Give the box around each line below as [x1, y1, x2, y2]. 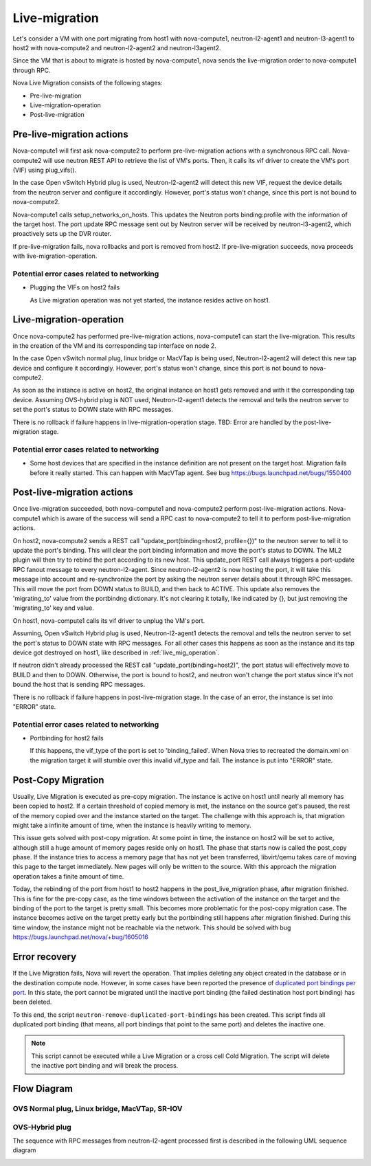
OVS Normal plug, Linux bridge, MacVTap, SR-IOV [12, 1104, 183, 1114]
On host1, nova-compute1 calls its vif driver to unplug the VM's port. [12, 616, 205, 625]
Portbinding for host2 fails [30, 734, 104, 742]
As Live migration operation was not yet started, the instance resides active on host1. [30, 296, 271, 304]
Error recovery [12, 951, 77, 962]
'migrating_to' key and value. [12, 604, 94, 612]
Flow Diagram [12, 1083, 74, 1094]
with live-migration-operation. [12, 252, 98, 261]
